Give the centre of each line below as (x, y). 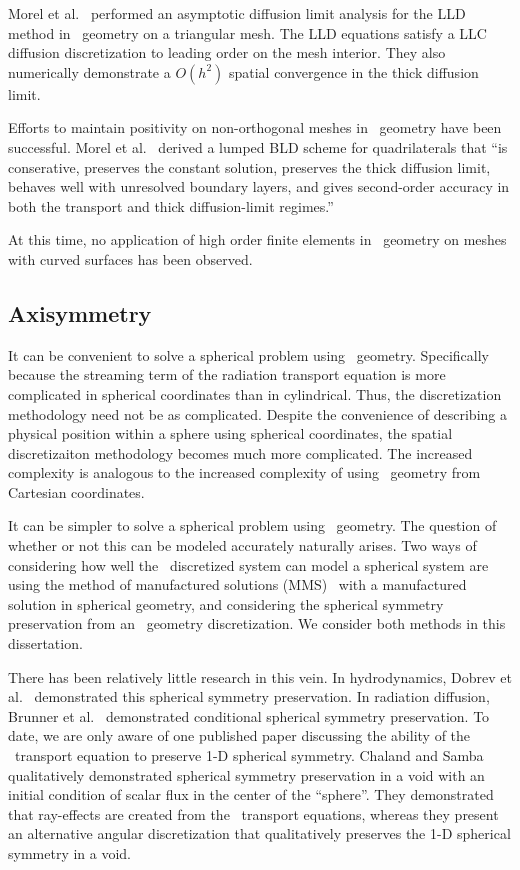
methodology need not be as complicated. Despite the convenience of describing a (257, 413)
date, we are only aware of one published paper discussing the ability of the (239, 735)
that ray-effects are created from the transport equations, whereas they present (253, 813)
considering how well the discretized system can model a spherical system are (248, 564)
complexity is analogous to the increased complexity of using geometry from (244, 472)
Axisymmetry (80, 312)
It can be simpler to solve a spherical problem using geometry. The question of (252, 525)
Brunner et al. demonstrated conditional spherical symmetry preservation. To (249, 715)
